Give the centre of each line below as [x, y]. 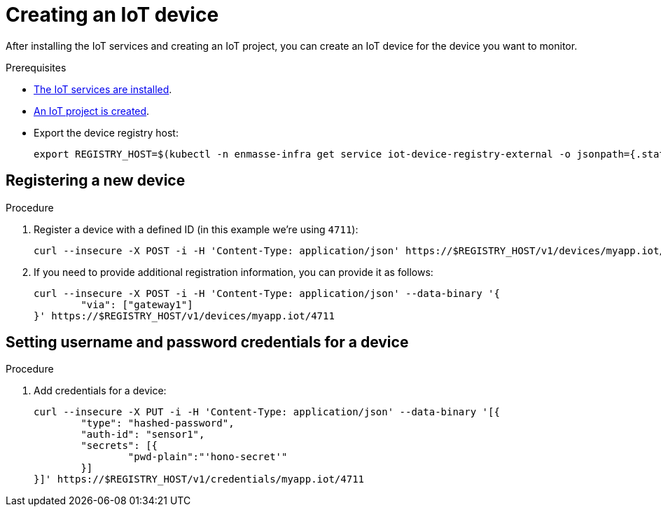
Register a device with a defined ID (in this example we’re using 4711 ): [196, 229]
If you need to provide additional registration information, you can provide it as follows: [234, 272]
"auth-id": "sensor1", [143, 435]
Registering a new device [96, 181]
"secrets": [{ [119, 446]
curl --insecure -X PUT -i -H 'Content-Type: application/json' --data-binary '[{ [267, 412]
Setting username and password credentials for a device [207, 343]
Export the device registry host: [106, 132]
